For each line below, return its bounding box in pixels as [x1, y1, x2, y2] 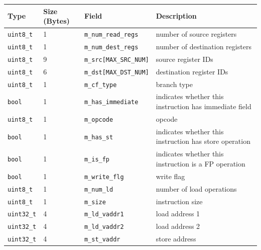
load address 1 [156, 208, 200, 219]
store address [156, 233, 196, 244]
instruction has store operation [156, 136, 250, 146]
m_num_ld [84, 186, 113, 193]
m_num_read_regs [84, 31, 139, 38]
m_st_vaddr [84, 236, 120, 243]
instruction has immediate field [156, 101, 251, 112]
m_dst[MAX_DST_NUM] [84, 68, 149, 76]
